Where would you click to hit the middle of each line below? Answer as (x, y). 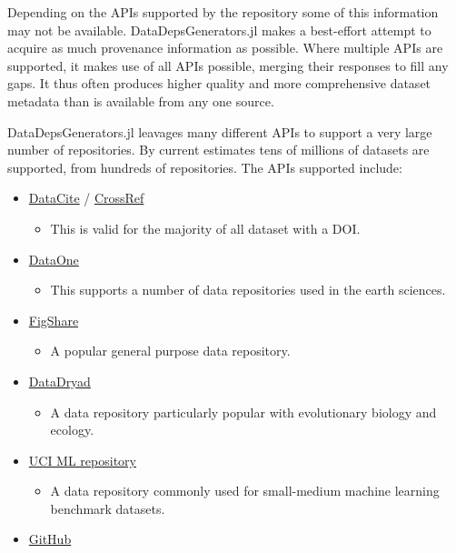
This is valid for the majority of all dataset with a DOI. (205, 228)
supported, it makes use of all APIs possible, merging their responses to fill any (228, 65)
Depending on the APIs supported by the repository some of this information (223, 12)
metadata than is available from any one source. (141, 101)
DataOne (54, 259)
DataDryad (59, 381)
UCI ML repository (82, 460)
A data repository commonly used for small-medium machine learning (245, 491)
